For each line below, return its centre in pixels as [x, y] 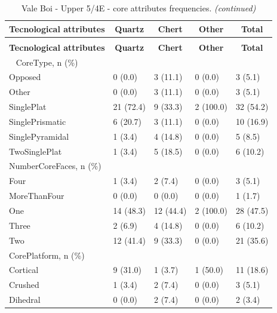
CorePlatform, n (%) [47, 255]
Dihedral [25, 300]
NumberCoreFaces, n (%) [55, 166]
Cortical [24, 270]
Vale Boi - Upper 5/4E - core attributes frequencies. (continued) [138, 8]
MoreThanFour [37, 196]
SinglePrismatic [38, 121]
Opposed [25, 77]
